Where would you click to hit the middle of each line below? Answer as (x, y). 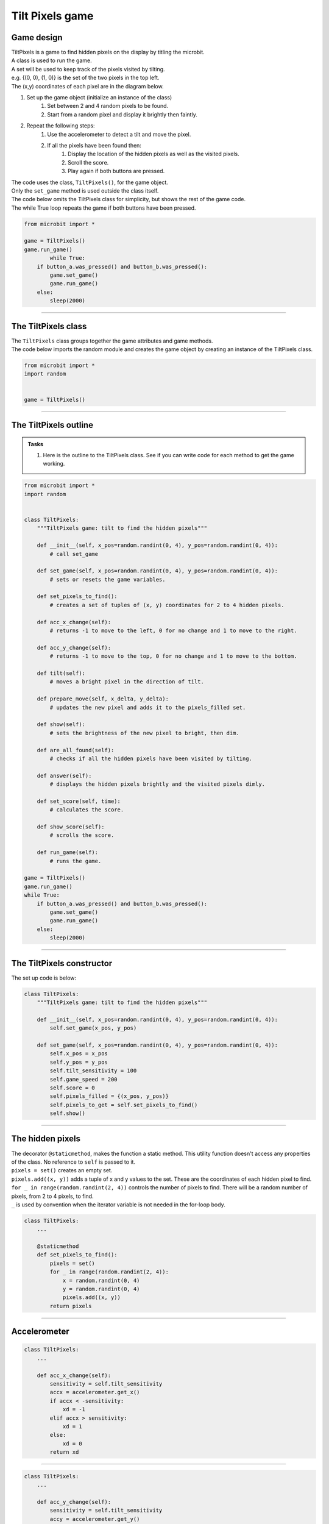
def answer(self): (64, 775)
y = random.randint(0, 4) (101, 1289)
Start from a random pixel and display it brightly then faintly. (122, 114)
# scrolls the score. (82, 835)
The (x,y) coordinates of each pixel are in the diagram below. (87, 86)
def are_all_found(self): (76, 750)
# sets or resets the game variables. (108, 579)
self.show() (67, 1113)
